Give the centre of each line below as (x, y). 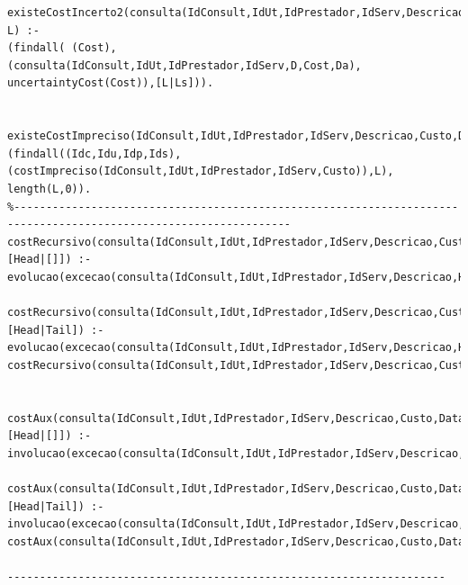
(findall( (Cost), (62, 48)
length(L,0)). (49, 189)
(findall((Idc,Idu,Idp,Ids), (94, 153)
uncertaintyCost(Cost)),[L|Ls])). (111, 83)
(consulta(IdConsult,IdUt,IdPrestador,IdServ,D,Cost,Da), (184, 65)
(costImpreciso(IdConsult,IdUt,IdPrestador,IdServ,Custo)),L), (201, 171)
